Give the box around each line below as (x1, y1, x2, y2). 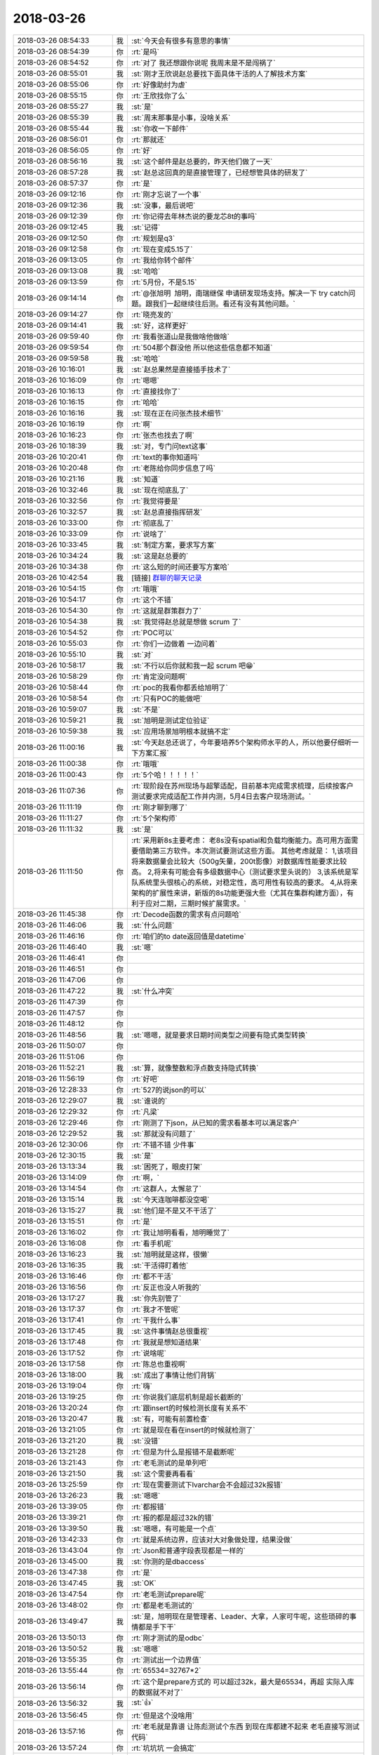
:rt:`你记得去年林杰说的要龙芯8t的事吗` (131, 211, 258, 221)
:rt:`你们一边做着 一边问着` (131, 639, 218, 649)
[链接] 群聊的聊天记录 (131, 573, 203, 583)
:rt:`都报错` (131, 1502, 166, 1511)
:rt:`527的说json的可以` (131, 1085, 207, 1094)
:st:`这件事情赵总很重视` (131, 1326, 210, 1336)
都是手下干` (138, 1622, 177, 1631)
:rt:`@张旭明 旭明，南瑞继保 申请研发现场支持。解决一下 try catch (131, 288, 349, 298)
